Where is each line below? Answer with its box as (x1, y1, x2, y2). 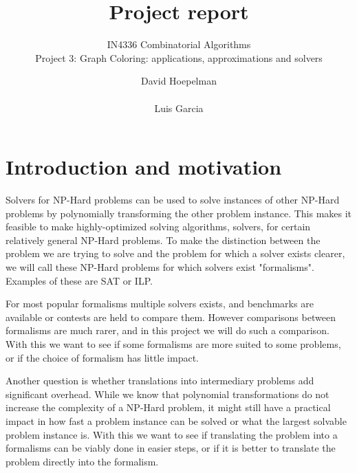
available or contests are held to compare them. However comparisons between (6, 309, 336, 324)
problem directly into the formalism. (6, 454, 159, 468)
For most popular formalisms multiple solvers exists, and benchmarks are (6, 296, 314, 311)
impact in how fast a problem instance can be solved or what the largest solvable (6, 413, 347, 428)
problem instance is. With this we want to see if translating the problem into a (6, 427, 338, 441)
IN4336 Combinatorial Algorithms (107, 37, 251, 52)
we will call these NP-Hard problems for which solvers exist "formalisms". (6, 260, 314, 274)
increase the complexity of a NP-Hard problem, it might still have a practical (6, 400, 331, 415)
